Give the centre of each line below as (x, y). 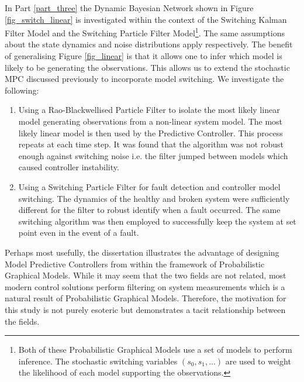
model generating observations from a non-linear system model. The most (151, 121)
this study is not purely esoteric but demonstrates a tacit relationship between (145, 309)
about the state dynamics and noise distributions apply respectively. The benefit (149, 44)
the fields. (22, 321)
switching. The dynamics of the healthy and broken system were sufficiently (154, 198)
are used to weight (258, 361)
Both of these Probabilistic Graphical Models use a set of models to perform (155, 350)
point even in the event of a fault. (79, 233)
